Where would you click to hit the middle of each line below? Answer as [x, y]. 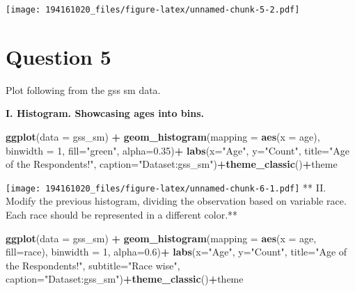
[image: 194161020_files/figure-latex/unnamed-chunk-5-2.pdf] [153, 10]
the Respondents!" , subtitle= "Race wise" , [93, 265]
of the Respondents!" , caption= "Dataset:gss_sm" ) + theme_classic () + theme [172, 164]
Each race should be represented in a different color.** [122, 214]
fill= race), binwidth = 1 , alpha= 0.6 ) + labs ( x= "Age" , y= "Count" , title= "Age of [176, 252]
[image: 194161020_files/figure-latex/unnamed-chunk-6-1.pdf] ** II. [166, 187]
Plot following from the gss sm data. [83, 89]
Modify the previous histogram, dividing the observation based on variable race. [176, 201]
